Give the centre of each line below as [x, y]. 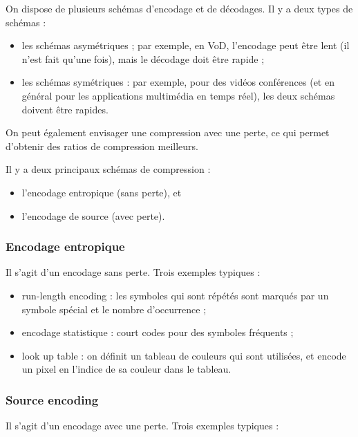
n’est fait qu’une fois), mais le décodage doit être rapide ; [143, 58]
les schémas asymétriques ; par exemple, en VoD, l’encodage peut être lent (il [186, 45]
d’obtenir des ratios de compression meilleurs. [102, 146]
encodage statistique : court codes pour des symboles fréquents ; [158, 332]
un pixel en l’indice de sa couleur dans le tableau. [126, 369]
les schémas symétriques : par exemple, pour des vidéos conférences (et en [178, 82]
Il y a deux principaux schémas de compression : [108, 169]
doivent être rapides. [65, 109]
